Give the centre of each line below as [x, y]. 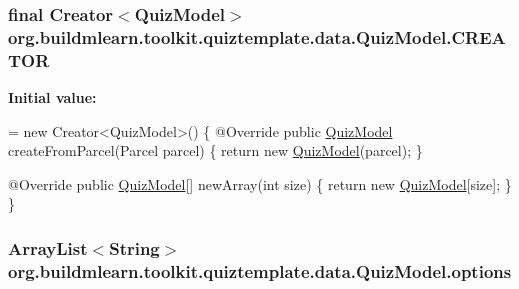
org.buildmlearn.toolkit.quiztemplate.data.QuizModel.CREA [257, 36]
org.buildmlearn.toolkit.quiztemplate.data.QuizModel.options [260, 270]
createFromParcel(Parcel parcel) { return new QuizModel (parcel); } [215, 150]
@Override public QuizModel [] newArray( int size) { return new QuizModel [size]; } [260, 183]
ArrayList [48, 247]
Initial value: [52, 97]
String [134, 247]
